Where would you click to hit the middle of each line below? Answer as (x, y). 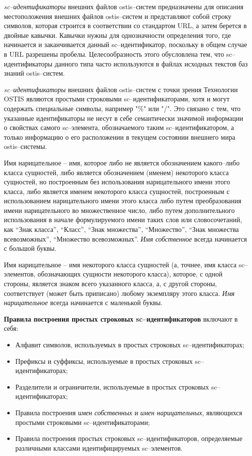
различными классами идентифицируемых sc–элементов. (99, 448)
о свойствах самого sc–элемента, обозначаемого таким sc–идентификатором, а (119, 127)
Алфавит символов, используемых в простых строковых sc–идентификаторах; (130, 344)
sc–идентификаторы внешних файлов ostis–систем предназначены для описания (124, 6)
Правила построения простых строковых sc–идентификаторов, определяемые (129, 438)
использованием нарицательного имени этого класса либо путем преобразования (123, 201)
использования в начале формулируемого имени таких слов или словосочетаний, (123, 220)
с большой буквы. (30, 248)
